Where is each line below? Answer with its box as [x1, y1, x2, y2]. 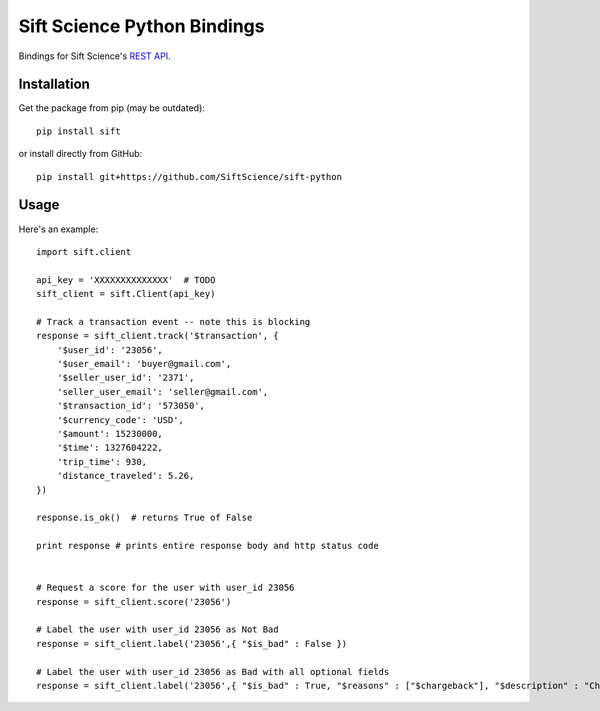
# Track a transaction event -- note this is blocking [36, 316, 311, 327]
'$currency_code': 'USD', [56, 414, 185, 425]
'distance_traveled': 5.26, [56, 470, 195, 482]
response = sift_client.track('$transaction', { [36, 330, 279, 342]
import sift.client [36, 246, 132, 257]
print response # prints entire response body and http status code [36, 540, 379, 552]
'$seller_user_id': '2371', [56, 372, 195, 384]
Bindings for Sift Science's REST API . [18, 50, 171, 62]
